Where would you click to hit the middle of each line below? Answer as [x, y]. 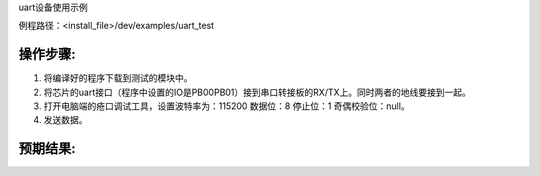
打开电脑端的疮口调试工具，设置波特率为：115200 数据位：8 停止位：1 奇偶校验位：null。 [226, 106]
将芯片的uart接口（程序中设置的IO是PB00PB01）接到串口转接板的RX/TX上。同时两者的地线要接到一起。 [257, 92]
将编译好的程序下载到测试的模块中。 [118, 78]
